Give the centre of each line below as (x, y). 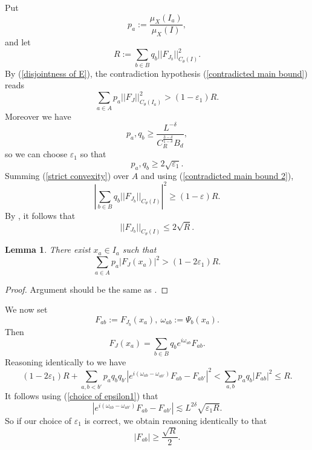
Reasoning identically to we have (66, 361)
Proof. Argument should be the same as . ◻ (87, 289)
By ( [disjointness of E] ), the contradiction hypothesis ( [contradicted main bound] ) (156, 73)
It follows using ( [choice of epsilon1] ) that (82, 396)
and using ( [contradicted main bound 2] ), (217, 175)
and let (18, 42)
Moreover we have (38, 116)
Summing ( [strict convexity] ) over (67, 175)
